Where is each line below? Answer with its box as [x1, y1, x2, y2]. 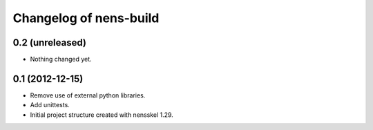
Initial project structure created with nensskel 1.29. [30, 111, 174, 119]
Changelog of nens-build [12, 10, 160, 26]
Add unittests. [30, 101, 70, 109]
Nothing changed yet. [30, 55, 93, 64]
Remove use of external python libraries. [30, 91, 146, 100]
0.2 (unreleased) [12, 37, 86, 48]
